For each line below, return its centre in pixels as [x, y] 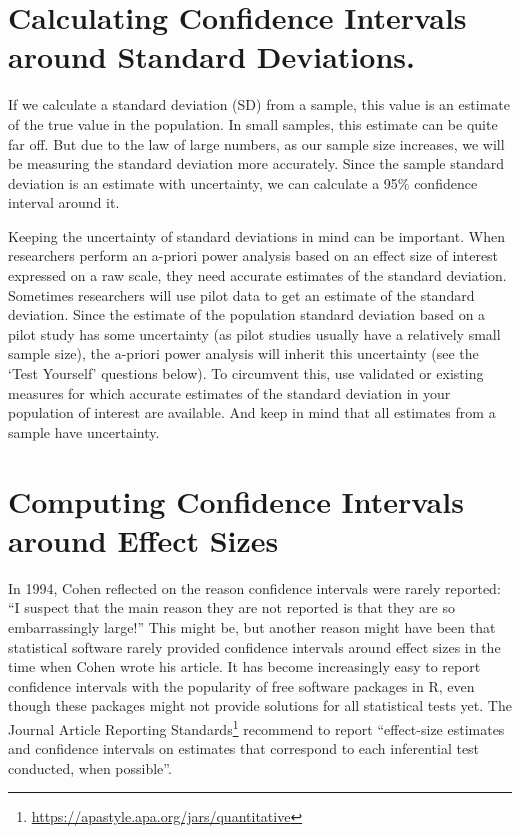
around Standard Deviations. [211, 56]
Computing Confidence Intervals [236, 500]
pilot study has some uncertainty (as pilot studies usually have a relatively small [254, 333]
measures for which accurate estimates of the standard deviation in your [229, 392]
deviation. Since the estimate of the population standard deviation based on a [247, 314]
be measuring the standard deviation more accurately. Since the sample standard [256, 163]
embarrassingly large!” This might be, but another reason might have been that [252, 626]
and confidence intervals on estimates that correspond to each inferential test [244, 748]
